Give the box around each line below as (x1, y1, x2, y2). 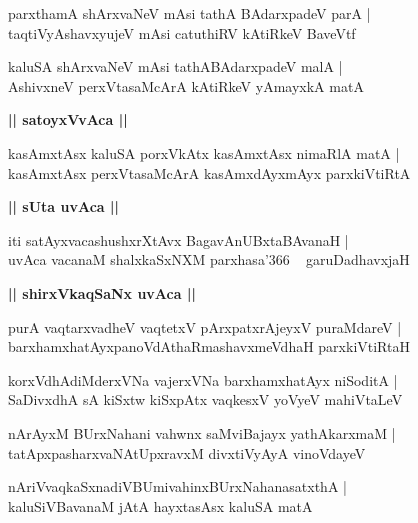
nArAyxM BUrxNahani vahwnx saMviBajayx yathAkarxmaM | (8, 422, 396, 443)
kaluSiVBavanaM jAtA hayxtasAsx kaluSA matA (8, 495, 313, 516)
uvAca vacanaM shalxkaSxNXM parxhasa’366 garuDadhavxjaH (8, 249, 410, 270)
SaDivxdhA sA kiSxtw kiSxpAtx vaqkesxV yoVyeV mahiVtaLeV (8, 389, 403, 410)
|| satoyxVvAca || (8, 109, 128, 130)
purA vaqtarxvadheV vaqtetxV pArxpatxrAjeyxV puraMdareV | (8, 316, 402, 337)
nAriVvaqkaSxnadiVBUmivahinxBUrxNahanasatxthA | (8, 476, 347, 497)
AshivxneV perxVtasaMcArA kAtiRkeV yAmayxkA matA (8, 75, 364, 96)
